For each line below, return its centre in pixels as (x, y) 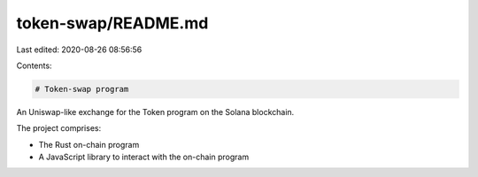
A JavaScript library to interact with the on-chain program (144, 157)
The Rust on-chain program (89, 144)
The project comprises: (59, 128)
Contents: (34, 65)
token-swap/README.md (112, 23)
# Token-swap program (82, 89)
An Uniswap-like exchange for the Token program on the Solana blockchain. (155, 112)
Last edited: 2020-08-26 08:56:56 (79, 50)
